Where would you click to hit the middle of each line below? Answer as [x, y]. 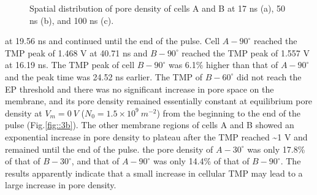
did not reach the [269, 76]
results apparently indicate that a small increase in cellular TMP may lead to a [154, 173]
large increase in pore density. [61, 185]
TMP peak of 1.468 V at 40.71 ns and [76, 52]
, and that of [95, 161]
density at [24, 113]
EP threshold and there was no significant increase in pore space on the [139, 89]
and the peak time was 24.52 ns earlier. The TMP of [104, 76]
